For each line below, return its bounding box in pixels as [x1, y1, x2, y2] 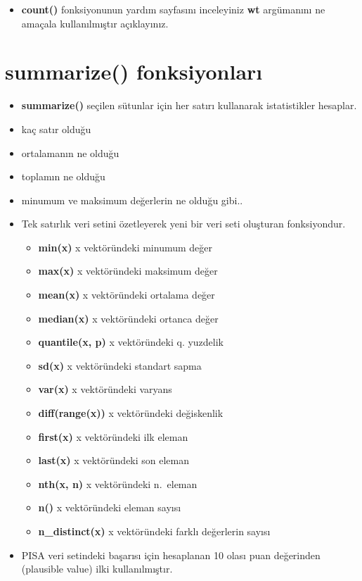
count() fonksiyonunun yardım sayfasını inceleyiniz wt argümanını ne [21, 2, 325, 16]
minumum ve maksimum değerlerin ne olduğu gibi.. [21, 192, 243, 207]
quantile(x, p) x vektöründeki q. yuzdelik [38, 335, 224, 349]
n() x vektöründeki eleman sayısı [38, 500, 181, 515]
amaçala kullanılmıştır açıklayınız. [21, 15, 169, 30]
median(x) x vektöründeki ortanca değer [38, 311, 219, 325]
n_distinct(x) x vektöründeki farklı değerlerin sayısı [38, 524, 271, 538]
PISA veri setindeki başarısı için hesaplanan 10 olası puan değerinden [21, 547, 321, 562]
